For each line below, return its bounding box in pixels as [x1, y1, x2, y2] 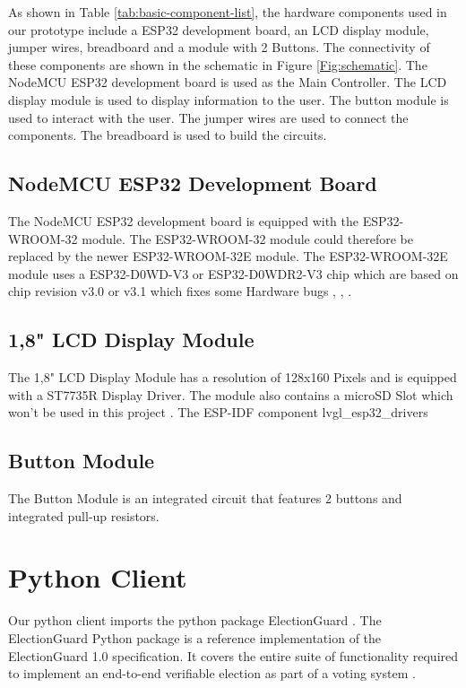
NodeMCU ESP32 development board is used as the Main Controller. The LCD [8, 73, 447, 91]
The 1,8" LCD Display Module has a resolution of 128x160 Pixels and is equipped [8, 368, 457, 387]
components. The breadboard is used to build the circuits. [8, 126, 327, 144]
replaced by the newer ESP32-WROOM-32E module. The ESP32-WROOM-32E [8, 247, 448, 266]
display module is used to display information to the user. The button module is [8, 90, 449, 109]
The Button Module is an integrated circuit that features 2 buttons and [8, 489, 402, 508]
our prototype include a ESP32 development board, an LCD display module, [8, 20, 429, 39]
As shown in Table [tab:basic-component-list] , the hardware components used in [8, 3, 447, 21]
